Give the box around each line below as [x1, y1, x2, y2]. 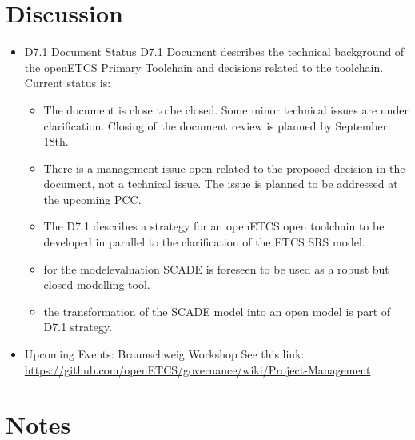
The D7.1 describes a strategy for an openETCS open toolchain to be [43, 218, 385, 234]
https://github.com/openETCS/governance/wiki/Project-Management [24, 361, 371, 378]
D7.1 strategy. [43, 318, 113, 335]
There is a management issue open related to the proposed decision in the [43, 159, 405, 176]
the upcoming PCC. [43, 190, 142, 207]
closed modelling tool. [43, 276, 150, 293]
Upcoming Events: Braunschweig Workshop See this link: [24, 346, 305, 362]
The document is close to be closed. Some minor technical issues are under [43, 101, 409, 118]
